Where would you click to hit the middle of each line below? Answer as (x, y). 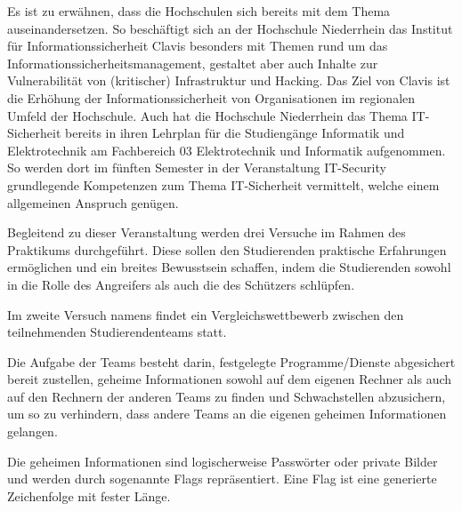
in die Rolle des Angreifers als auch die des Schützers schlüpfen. (181, 284)
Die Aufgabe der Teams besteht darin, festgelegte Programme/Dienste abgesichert (231, 361)
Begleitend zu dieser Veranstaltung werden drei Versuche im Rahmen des (207, 232)
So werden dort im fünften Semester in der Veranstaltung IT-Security (197, 168)
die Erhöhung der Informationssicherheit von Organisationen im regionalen (211, 97)
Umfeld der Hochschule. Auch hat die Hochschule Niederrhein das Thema (207, 115)
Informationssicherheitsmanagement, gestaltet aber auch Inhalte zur (193, 63)
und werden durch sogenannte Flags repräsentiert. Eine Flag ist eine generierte (222, 479)
